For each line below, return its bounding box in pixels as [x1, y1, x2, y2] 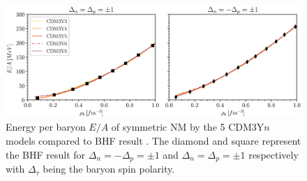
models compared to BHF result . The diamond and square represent [6, 133, 301, 148]
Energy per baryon [6, 120, 86, 134]
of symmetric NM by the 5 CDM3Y [111, 120, 264, 134]
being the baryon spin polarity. [43, 161, 175, 176]
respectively [248, 147, 299, 161]
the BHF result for [6, 147, 86, 161]
